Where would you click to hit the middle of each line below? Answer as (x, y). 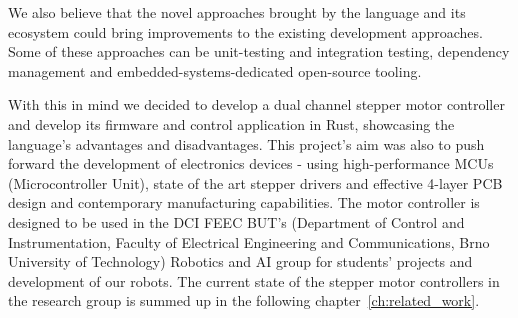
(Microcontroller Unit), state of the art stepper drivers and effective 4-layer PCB (255, 182)
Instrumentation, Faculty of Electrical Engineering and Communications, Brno (249, 241)
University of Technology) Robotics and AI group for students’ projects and (240, 261)
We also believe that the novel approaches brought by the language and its (237, 12)
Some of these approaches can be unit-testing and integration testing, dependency (259, 51)
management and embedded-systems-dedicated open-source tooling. (215, 70)
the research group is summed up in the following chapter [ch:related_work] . (244, 300)
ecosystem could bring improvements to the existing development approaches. (245, 31)
